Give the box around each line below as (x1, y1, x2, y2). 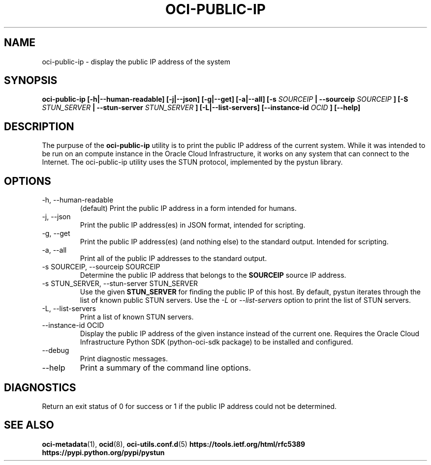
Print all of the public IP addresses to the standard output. (80, 254, 267, 263)
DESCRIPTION (4, 120, 74, 133)
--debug (42, 346, 69, 355)
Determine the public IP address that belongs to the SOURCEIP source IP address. (80, 271, 346, 280)
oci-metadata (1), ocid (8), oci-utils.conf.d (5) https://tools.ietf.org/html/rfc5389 (42, 439, 306, 448)
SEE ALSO (4, 419, 54, 432)
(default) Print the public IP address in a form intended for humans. (80, 204, 297, 213)
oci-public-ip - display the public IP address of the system (42, 57, 230, 66)
